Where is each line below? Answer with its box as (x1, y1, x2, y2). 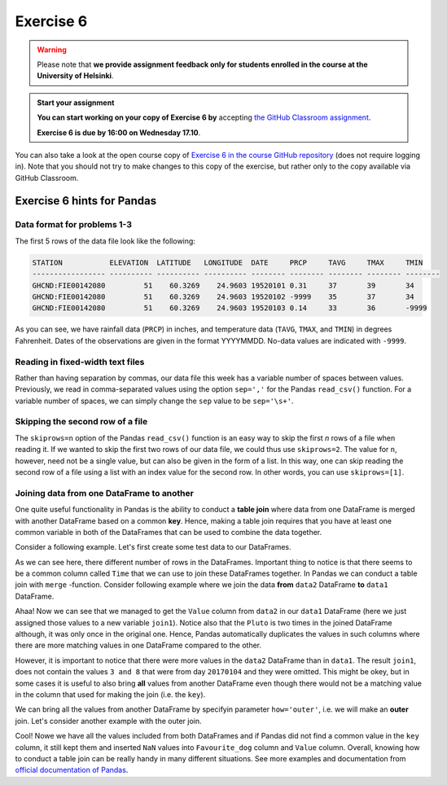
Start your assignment (37, 98, 115, 107)
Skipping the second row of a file (15, 416, 148, 428)
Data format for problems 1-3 (15, 219, 132, 230)
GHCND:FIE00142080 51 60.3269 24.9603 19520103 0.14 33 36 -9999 (32, 304, 427, 313)
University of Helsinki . (37, 71, 114, 81)
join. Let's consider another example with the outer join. (15, 716, 202, 726)
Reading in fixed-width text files (15, 356, 145, 367)
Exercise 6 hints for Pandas (15, 194, 157, 208)
